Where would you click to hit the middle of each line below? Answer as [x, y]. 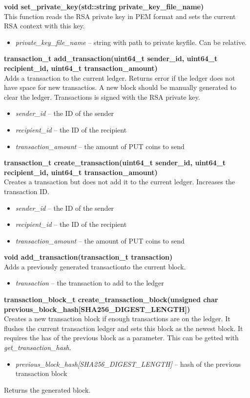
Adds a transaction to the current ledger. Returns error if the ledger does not [120, 77]
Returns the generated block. [47, 389]
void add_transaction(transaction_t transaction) [88, 257]
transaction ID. [27, 191]
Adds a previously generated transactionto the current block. [95, 266]
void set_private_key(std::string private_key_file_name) [104, 6]
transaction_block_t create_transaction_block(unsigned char [111, 299]
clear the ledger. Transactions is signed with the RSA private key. [102, 97]
